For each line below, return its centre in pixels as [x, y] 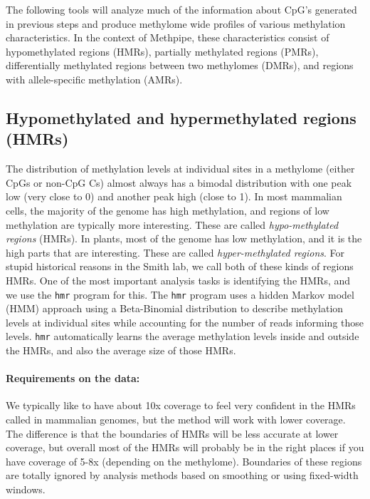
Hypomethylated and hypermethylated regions [181, 117]
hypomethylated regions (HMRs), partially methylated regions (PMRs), [162, 51]
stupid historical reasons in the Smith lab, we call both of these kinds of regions [180, 266]
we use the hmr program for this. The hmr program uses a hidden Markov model [180, 294]
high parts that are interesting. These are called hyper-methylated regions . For [175, 252]
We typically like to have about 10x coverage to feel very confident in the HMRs [181, 405]
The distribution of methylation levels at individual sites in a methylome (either [180, 169]
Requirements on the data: [73, 378]
